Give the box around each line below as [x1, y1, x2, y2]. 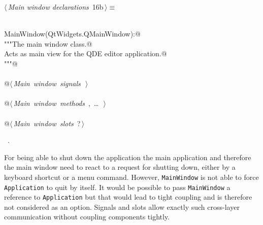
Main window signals [13, 78, 81, 89]
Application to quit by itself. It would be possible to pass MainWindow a [4, 181, 231, 192]
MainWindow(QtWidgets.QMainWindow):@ [4, 28, 141, 39]
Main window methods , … [13, 98, 99, 108]
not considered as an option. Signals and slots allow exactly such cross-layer [4, 201, 240, 212]
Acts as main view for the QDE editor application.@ [4, 48, 167, 59]
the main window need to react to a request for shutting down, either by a [4, 162, 236, 172]
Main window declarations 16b [8, 2, 104, 12]
